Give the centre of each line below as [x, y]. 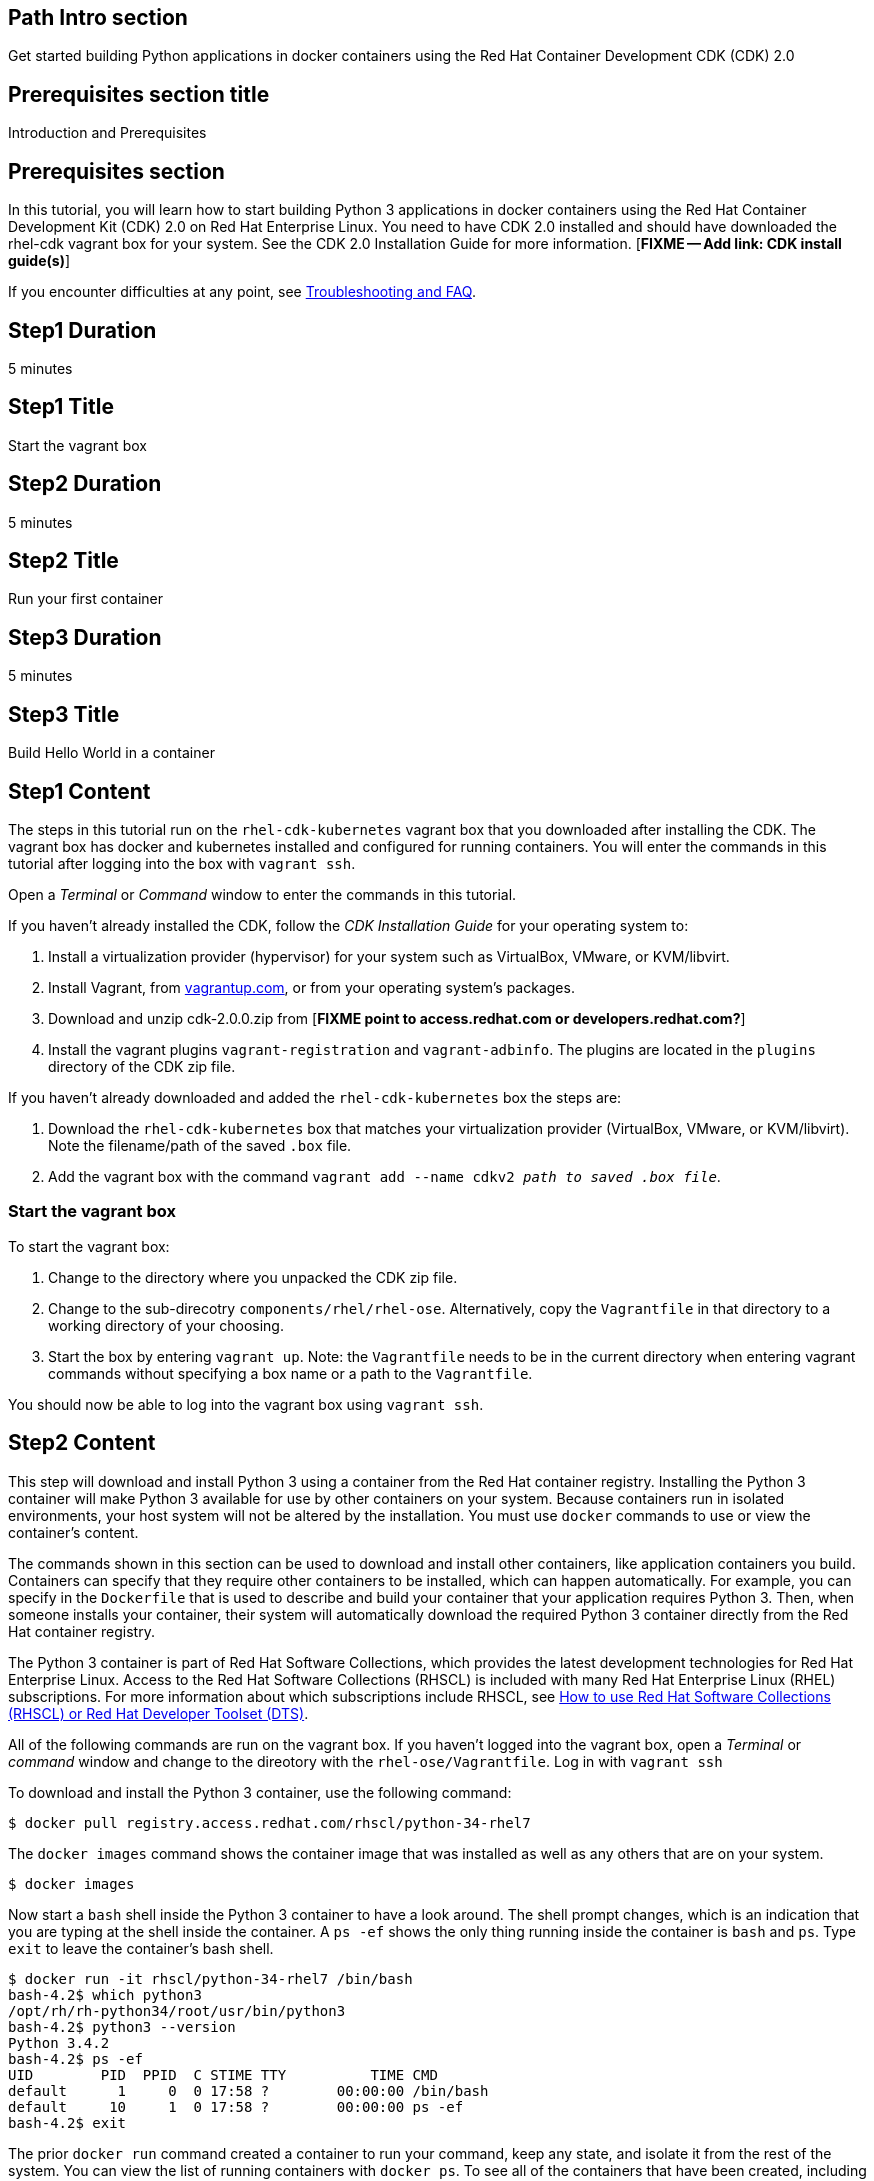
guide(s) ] [39, 261]
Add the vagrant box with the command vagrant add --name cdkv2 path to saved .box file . [384, 1177]
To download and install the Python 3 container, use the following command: [260, 1792]
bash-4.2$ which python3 [105, 1994]
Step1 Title [61, 407]
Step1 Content [79, 791]
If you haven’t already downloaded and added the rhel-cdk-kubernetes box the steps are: [315, 1098]
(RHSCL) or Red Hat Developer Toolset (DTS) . [158, 1713]
